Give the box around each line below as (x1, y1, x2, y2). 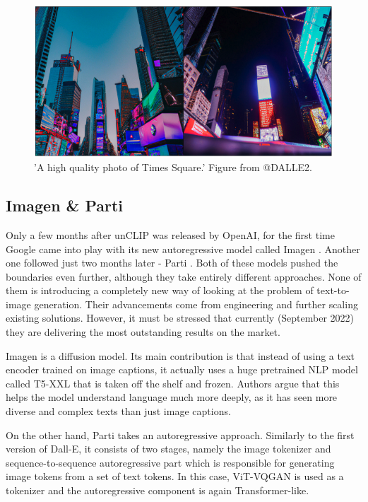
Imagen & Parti (6, 194, 124, 216)
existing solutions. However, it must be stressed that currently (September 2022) (6, 310, 355, 325)
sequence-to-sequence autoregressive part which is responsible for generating (6, 455, 335, 469)
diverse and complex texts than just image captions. (6, 404, 231, 419)
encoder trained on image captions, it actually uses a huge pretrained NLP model (6, 362, 358, 377)
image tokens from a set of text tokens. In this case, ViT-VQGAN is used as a (6, 469, 344, 484)
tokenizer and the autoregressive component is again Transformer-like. (6, 483, 309, 497)
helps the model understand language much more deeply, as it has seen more (6, 390, 338, 404)
